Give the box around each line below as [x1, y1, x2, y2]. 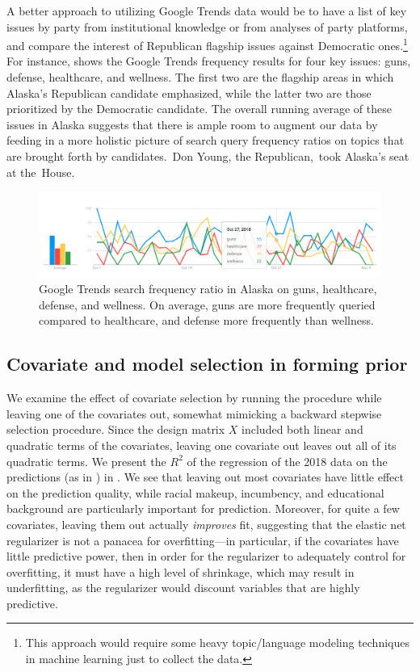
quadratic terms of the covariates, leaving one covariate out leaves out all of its [6, 436, 397, 453]
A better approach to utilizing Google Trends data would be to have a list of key [6, 2, 407, 19]
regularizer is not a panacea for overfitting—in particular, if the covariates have [6, 531, 399, 548]
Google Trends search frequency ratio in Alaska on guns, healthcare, [39, 280, 377, 297]
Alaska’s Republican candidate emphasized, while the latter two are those [6, 84, 372, 101]
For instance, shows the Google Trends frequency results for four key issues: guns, [6, 52, 411, 69]
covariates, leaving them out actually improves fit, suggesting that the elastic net [6, 515, 406, 532]
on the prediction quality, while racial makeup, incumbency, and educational [6, 484, 384, 501]
